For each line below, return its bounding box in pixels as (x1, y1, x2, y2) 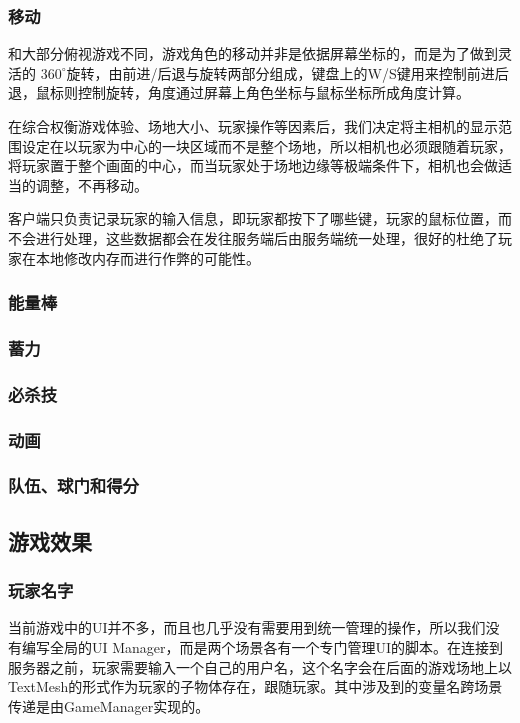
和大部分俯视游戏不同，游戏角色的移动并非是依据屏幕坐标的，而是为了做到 (8, 43, 498, 64)
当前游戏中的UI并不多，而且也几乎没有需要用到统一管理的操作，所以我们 (8, 617, 486, 638)
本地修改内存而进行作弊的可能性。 (35, 247, 260, 268)
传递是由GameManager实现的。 (8, 695, 210, 716)
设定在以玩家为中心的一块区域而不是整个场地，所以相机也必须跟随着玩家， (21, 135, 512, 156)
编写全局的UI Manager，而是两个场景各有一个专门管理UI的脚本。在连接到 (21, 636, 504, 657)
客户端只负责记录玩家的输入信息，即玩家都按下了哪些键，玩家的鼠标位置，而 (8, 208, 512, 229)
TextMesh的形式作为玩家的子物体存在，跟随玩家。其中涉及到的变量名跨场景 (8, 676, 503, 697)
